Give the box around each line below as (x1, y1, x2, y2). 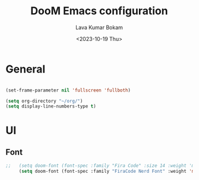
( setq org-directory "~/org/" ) (5, 98, 83, 104)
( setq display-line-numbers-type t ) (5, 103, 96, 109)
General (5, 62, 46, 75)
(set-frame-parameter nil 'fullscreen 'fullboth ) (5, 87, 131, 93)
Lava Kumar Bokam (75, 24, 123, 31)
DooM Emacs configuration (30, 4, 168, 18)
